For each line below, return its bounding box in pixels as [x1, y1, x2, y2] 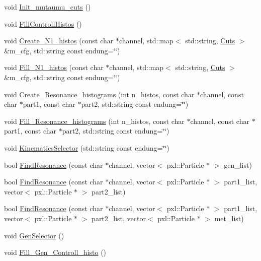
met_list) [214, 213, 244, 223]
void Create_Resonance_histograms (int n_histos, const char [4, 89, 195, 99]
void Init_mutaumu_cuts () [4, 2, 91, 12]
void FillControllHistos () [4, 18, 82, 29]
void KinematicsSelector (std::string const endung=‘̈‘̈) [4, 142, 169, 153]
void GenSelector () [4, 230, 64, 240]
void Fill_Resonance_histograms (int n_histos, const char [4, 115, 185, 126]
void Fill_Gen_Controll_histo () [4, 247, 107, 257]
